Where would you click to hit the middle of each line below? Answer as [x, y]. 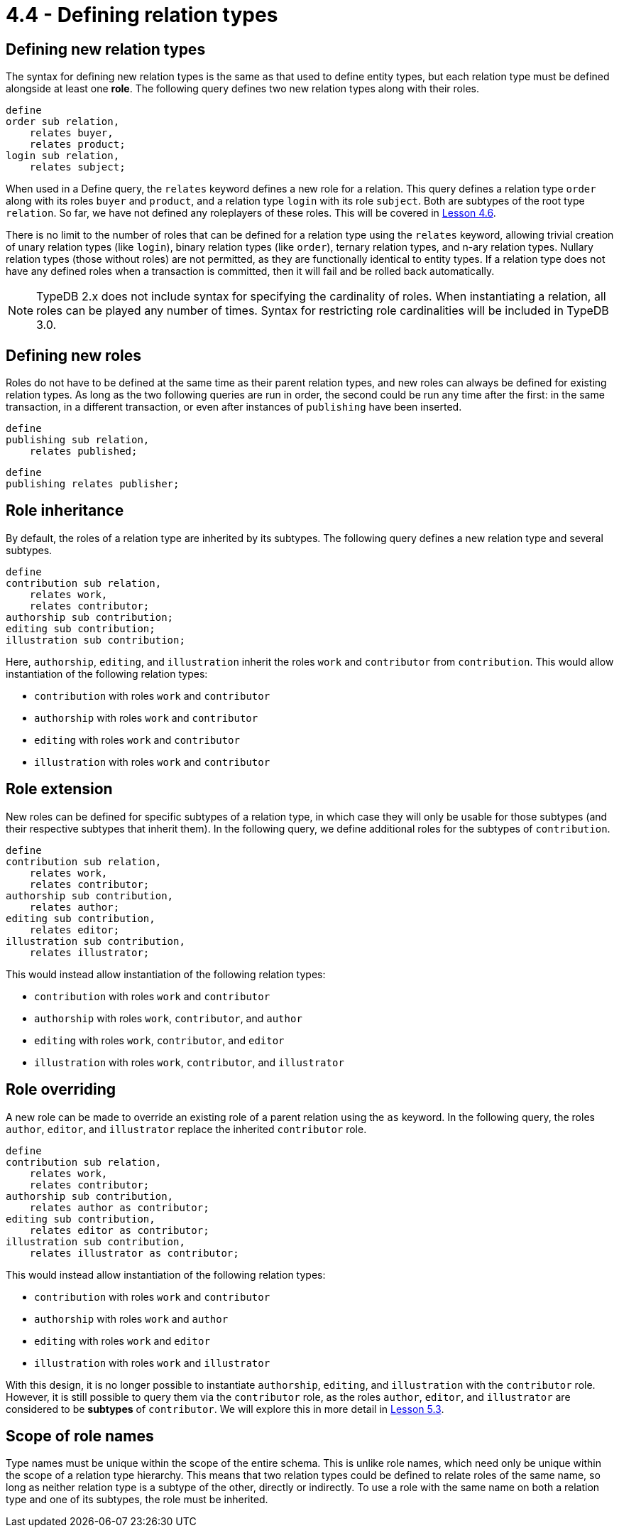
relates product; [77, 145]
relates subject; [77, 167]
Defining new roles [73, 355]
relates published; [83, 451]
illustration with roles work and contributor [152, 762]
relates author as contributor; [119, 1207]
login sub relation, [63, 156]
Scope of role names [80, 1436]
